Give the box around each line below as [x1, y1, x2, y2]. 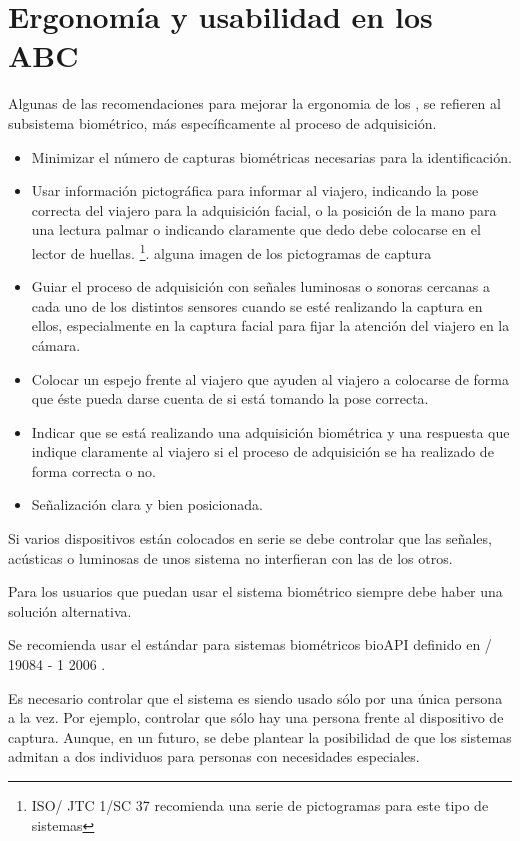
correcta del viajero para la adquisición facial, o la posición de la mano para [31, 199, 497, 220]
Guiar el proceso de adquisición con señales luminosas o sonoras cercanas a [31, 276, 491, 297]
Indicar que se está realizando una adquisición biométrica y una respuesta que [31, 421, 510, 442]
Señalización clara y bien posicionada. [31, 494, 263, 515]
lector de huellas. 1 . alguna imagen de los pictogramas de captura [31, 239, 432, 263]
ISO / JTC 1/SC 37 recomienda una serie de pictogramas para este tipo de [31, 795, 489, 815]
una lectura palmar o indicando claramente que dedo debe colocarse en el [31, 219, 481, 240]
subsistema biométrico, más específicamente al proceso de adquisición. [8, 112, 437, 133]
